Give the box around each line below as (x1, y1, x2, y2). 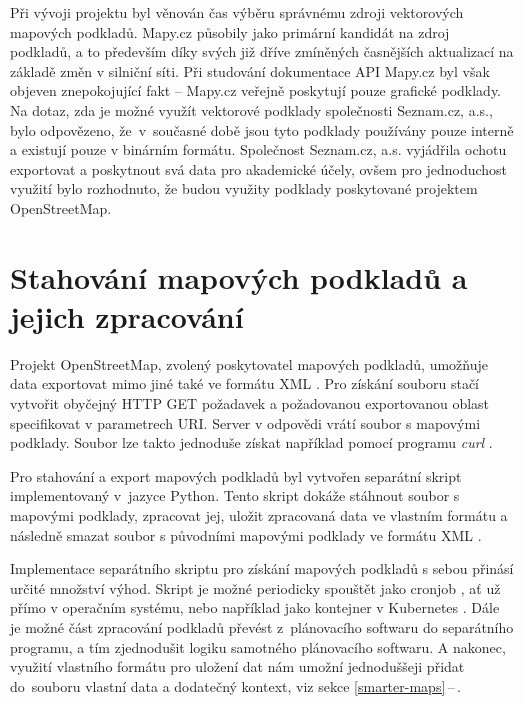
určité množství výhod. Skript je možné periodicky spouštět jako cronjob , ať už (10, 577, 501, 598)
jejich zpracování (10, 295, 244, 336)
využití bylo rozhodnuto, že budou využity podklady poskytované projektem (10, 178, 478, 199)
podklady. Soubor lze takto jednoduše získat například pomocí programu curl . (10, 432, 493, 453)
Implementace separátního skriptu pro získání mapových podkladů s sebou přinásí (10, 558, 514, 579)
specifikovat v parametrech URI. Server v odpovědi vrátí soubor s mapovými (10, 412, 481, 433)
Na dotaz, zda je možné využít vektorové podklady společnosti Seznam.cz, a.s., (10, 99, 493, 120)
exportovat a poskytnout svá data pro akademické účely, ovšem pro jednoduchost (10, 158, 508, 179)
